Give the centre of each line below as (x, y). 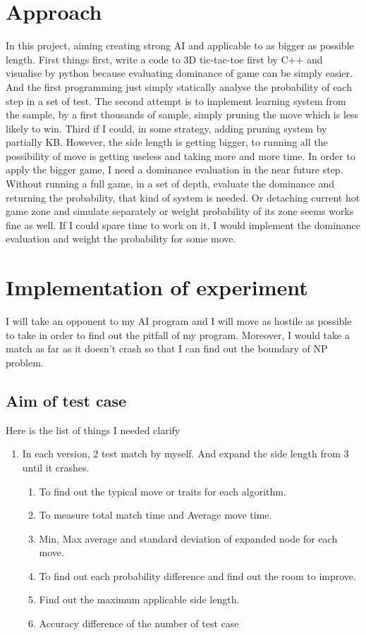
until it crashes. (56, 467)
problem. (25, 362)
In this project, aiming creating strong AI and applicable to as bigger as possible (180, 45)
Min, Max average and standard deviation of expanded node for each (188, 538)
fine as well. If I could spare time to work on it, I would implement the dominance (183, 224)
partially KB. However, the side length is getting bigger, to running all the (167, 142)
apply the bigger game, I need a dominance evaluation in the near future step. (175, 169)
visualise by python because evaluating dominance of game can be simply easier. (179, 73)
